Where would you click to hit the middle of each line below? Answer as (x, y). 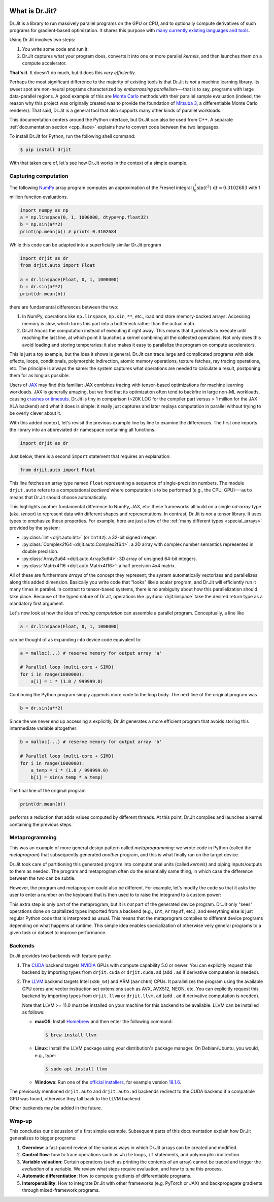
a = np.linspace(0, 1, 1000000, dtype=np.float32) (84, 218)
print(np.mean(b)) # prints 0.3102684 (68, 232)
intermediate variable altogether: (44, 728)
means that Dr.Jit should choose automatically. (58, 497)
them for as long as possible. (40, 376)
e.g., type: (45, 1055)
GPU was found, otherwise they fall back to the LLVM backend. (75, 1098)
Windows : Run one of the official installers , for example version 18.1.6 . (108, 1082)
